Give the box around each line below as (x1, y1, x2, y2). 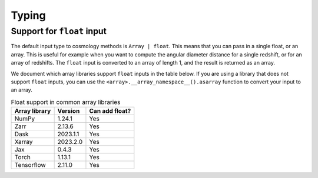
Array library (14, 107, 51, 115)
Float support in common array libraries (11, 98, 121, 106)
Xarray (14, 138, 33, 146)
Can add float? (89, 107, 131, 115)
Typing (11, 9, 47, 22)
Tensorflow (14, 161, 47, 169)
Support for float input (11, 26, 107, 36)
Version (57, 107, 80, 115)
